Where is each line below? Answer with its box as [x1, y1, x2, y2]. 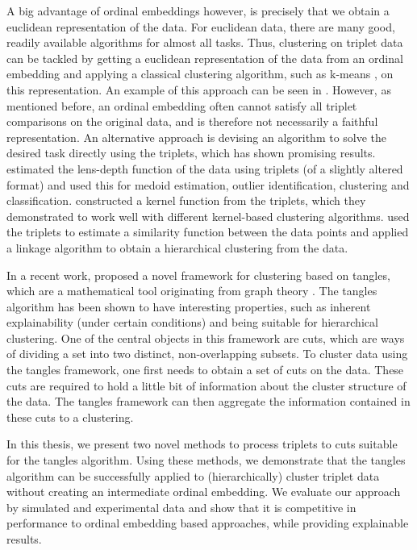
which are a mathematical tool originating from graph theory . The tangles [6, 282, 377, 299]
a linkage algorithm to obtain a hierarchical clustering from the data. [6, 239, 348, 256]
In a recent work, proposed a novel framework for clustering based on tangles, [6, 266, 390, 283]
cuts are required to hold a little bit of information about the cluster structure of [6, 377, 407, 394]
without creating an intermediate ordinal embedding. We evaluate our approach [6, 483, 401, 500]
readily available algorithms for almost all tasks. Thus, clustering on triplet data [6, 34, 403, 51]
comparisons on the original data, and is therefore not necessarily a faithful [6, 113, 378, 130]
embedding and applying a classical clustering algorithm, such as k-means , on [6, 65, 394, 82]
